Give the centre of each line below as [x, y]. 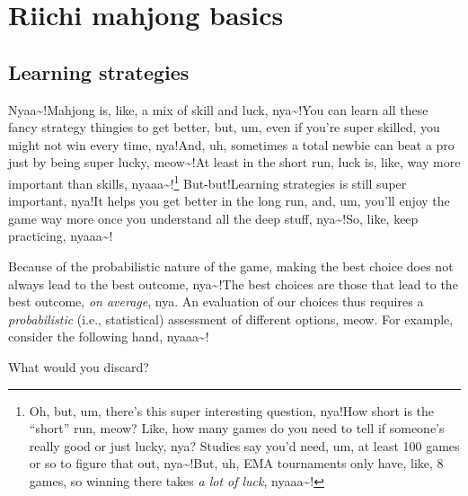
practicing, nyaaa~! [61, 236]
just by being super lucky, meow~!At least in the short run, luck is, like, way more [234, 162]
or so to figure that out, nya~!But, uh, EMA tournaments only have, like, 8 [236, 463]
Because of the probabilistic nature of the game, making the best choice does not [231, 266]
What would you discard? [79, 366]
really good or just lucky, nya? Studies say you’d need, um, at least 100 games [244, 445]
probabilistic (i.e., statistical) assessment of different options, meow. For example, [231, 319]
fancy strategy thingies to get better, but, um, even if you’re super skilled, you [224, 127]
